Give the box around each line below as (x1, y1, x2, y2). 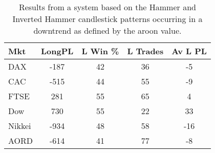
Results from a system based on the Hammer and (18, 1, 196, 13)
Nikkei (8, 120, 31, 132)
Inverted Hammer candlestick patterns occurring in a (12, 13, 203, 25)
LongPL (41, 45, 74, 57)
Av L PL (171, 45, 207, 57)
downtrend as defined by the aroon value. (33, 25, 182, 36)
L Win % (81, 45, 119, 57)
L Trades (127, 45, 164, 57)
